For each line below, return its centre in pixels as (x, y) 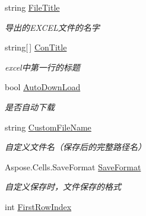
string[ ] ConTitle (36, 47)
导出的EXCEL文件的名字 (52, 27)
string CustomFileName (48, 127)
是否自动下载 (30, 107)
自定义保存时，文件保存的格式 (63, 187)
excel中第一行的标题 (42, 67)
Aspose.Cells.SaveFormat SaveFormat (73, 166)
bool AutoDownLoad (43, 87)
